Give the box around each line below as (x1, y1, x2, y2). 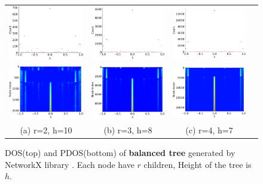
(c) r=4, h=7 (185, 124, 233, 136)
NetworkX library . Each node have (5, 158, 134, 170)
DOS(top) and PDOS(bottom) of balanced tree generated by (5, 146, 236, 159)
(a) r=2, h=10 (20, 124, 72, 136)
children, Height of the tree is (143, 158, 252, 170)
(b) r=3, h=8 (103, 124, 152, 136)
